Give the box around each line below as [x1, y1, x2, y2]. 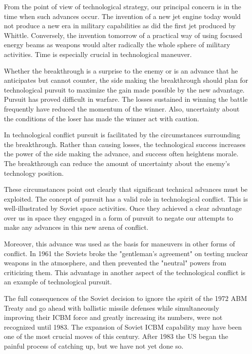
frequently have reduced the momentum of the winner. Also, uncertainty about [4, 103, 240, 113]
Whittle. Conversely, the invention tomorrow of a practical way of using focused [4, 30, 242, 40]
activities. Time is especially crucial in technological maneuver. [4, 49, 192, 59]
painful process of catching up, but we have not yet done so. [4, 341, 184, 351]
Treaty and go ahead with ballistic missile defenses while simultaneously [4, 302, 219, 313]
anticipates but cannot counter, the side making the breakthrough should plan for [4, 75, 248, 85]
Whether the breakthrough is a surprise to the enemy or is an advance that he [4, 65, 238, 75]
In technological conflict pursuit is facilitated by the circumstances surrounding [4, 130, 240, 140]
